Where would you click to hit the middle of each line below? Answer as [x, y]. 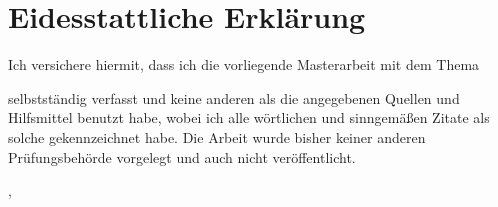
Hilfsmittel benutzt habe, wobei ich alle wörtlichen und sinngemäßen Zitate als [249, 117]
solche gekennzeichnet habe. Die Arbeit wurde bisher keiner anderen [217, 136]
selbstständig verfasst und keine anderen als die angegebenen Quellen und [234, 97]
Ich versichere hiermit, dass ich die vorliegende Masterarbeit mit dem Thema [244, 64]
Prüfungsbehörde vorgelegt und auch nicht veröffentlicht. [182, 156]
